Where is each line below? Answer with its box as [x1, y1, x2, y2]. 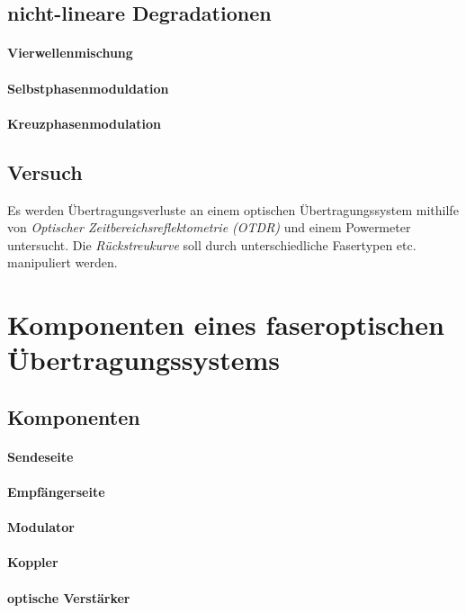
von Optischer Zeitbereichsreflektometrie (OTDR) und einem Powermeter [7, 218, 411, 237]
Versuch [7, 158, 83, 185]
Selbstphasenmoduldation [7, 78, 169, 97]
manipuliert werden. [7, 253, 118, 272]
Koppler [7, 553, 58, 572]
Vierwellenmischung [7, 43, 133, 62]
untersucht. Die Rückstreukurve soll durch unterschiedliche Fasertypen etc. [7, 235, 417, 254]
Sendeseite [7, 446, 74, 465]
